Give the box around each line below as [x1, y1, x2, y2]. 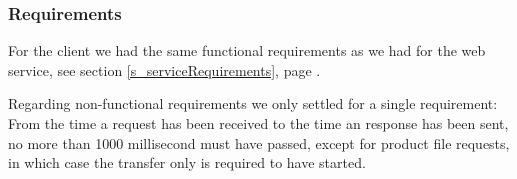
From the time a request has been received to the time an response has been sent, [8, 113, 509, 133]
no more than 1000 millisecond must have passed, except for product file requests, [8, 132, 510, 153]
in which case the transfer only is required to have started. [8, 152, 366, 173]
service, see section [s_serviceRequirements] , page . [8, 59, 321, 80]
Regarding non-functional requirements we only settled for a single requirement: [8, 93, 498, 114]
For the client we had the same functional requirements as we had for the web [8, 40, 486, 61]
